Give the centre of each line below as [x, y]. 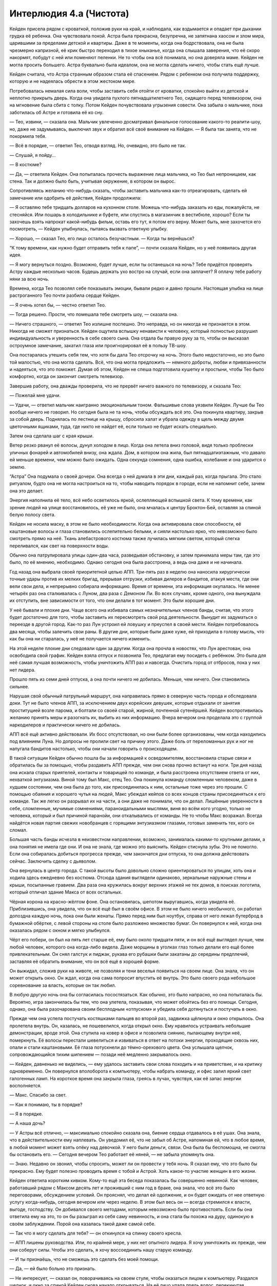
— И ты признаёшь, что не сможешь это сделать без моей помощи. [84, 1259]
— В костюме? [26, 165]
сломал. [18, 830]
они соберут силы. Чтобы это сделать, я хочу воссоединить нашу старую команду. [101, 1249]
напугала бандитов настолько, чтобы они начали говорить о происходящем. [94, 748]
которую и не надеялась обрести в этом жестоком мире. [73, 81]
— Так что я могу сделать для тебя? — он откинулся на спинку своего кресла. [96, 1233]
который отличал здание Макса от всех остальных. [66, 892]
